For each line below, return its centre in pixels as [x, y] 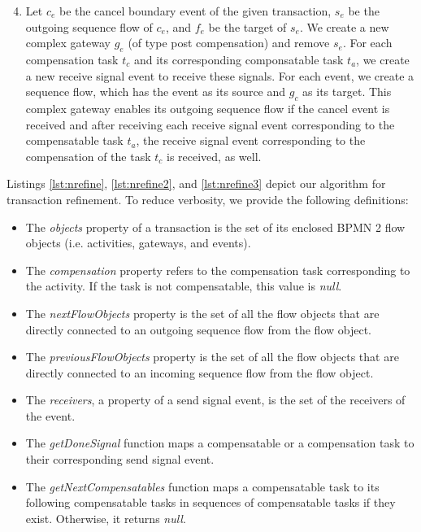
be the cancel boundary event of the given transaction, [195, 11]
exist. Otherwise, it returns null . [106, 518]
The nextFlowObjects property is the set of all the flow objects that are [202, 313]
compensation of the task [88, 156]
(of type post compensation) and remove [229, 43]
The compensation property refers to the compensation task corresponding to [218, 270]
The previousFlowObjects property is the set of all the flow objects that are [212, 357]
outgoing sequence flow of [89, 26]
